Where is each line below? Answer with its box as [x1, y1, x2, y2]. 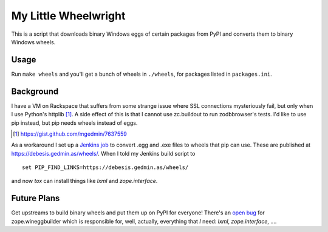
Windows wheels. [11, 38, 56, 45]
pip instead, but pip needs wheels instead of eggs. [11, 119, 138, 127]
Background [11, 86, 59, 96]
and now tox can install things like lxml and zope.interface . [11, 177, 158, 185]
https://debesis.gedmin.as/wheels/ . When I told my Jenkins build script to [11, 150, 196, 157]
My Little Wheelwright [11, 9, 126, 22]
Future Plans [11, 193, 60, 204]
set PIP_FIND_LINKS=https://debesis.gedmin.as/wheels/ [22, 164, 189, 171]
